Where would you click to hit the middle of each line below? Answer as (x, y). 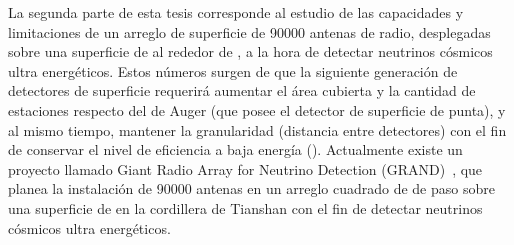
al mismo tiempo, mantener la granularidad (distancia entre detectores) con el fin (257, 129)
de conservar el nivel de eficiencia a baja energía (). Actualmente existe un (235, 149)
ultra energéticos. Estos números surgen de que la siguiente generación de (233, 70)
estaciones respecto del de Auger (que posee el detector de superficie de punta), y (257, 109)
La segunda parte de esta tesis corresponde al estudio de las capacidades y (236, 12)
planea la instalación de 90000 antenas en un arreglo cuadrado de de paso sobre (251, 188)
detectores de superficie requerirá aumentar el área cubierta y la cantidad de (242, 90)
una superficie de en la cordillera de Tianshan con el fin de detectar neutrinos (245, 207)
